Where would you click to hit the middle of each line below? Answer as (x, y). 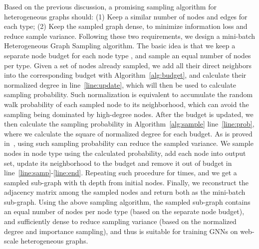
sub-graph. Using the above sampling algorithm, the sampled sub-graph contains (127, 201)
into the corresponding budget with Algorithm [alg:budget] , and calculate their (125, 75)
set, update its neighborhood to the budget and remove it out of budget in (118, 163)
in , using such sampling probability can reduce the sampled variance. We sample (129, 143)
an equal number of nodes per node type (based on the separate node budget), (124, 211)
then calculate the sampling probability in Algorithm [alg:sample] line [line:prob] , (129, 124)
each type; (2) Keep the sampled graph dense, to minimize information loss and (126, 26)
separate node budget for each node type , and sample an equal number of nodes (128, 55)
